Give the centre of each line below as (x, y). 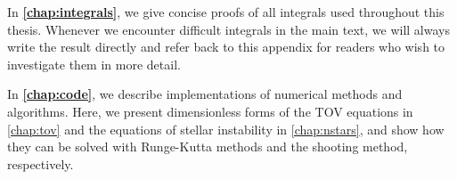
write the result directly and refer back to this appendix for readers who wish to (226, 47)
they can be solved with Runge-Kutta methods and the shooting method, (208, 146)
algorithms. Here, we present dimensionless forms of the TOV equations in (210, 111)
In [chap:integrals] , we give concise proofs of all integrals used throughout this (226, 12)
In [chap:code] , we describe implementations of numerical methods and (205, 94)
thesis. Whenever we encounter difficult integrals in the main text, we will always (228, 29)
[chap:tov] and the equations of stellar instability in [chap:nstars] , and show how (226, 129)
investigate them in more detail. (94, 64)
